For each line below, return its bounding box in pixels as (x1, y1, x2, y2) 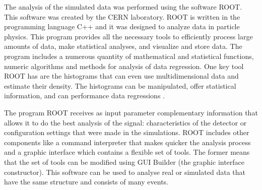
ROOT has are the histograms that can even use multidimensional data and (4, 71, 239, 81)
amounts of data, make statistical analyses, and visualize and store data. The (4, 41, 242, 51)
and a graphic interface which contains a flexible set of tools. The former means (4, 147, 250, 157)
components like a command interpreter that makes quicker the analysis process (4, 137, 251, 147)
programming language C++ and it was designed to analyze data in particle (4, 21, 240, 32)
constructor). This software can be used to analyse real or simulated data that (4, 166, 245, 177)
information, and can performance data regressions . (4, 90, 165, 101)
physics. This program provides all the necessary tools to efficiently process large (4, 31, 253, 41)
